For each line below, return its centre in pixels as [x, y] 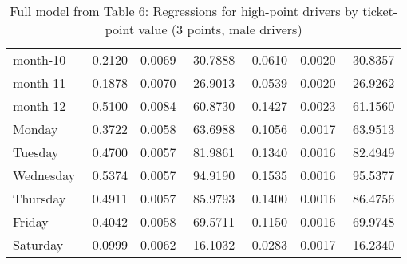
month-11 [40, 83]
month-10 [40, 59]
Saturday [38, 244]
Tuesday [36, 152]
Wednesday [44, 175]
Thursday [40, 198]
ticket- [380, 11]
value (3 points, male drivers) [220, 29]
